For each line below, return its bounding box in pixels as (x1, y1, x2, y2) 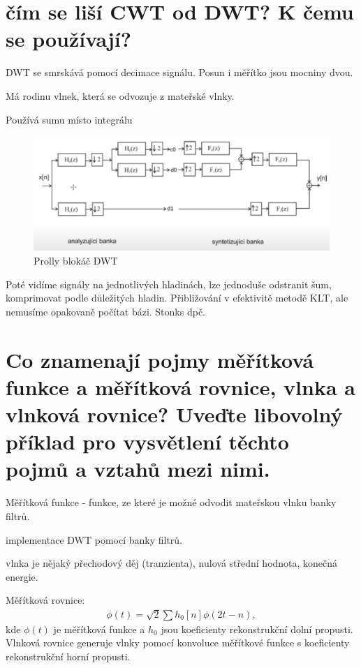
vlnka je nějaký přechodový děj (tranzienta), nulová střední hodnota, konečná (6, 556, 338, 570)
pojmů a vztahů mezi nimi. (6, 454, 270, 483)
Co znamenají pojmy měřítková (6, 345, 314, 373)
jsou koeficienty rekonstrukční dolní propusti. (161, 621, 353, 636)
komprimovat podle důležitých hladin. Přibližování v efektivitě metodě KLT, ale (6, 290, 348, 305)
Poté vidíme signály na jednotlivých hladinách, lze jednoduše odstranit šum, (6, 276, 332, 291)
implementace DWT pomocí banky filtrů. (6, 532, 183, 547)
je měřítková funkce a (53, 621, 145, 636)
